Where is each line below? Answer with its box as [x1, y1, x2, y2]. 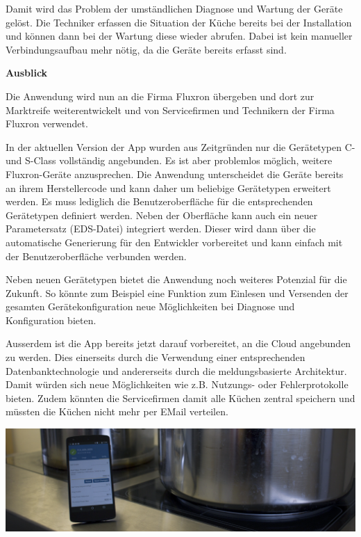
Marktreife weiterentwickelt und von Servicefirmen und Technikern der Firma [6, 102, 335, 117]
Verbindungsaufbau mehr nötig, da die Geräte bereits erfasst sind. [6, 42, 287, 56]
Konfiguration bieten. [6, 312, 96, 327]
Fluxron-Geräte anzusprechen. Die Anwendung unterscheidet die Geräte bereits [6, 166, 344, 181]
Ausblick [6, 65, 48, 80]
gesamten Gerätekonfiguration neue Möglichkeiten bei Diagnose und [6, 299, 295, 314]
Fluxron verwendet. [6, 116, 88, 131]
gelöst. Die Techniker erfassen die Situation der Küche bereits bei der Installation [6, 15, 352, 29]
